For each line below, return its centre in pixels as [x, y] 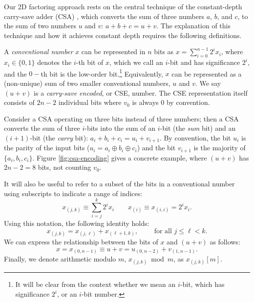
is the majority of [220, 148]
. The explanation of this [193, 26]
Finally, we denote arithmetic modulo [60, 259]
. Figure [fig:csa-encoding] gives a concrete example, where [120, 157]
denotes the [54, 62]
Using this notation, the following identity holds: [77, 223]
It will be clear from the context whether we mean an [95, 284]
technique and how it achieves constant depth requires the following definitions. [123, 35]
